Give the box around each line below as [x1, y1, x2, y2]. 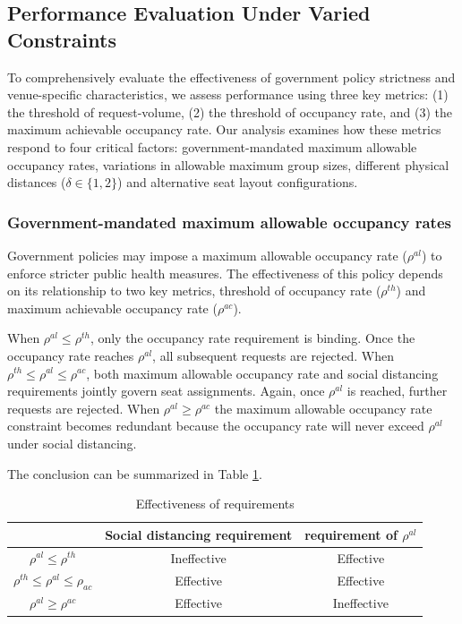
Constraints [7, 25, 116, 53]
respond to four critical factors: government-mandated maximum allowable [7, 137, 417, 156]
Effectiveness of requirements [135, 494, 295, 513]
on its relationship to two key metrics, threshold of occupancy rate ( [7, 281, 381, 300]
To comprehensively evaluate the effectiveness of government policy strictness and [7, 67, 456, 86]
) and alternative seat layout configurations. [117, 173, 358, 192]
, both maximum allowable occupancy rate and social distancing [86, 363, 439, 382]
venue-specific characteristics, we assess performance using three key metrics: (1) [7, 85, 449, 104]
